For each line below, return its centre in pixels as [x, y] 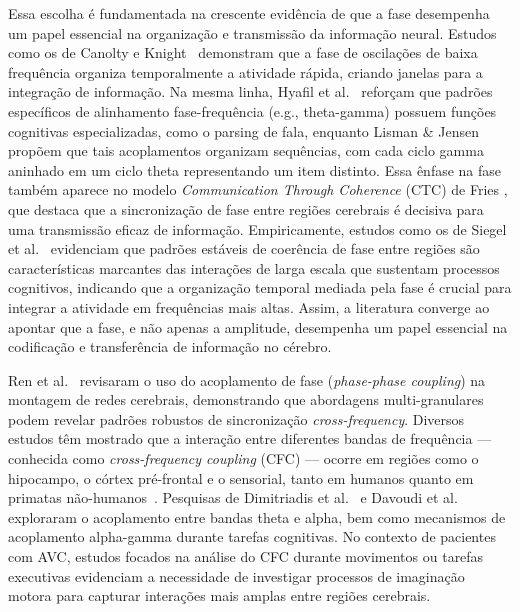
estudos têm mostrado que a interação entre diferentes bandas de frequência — [250, 438]
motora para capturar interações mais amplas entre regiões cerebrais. [219, 595]
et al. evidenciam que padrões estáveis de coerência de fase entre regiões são [244, 248]
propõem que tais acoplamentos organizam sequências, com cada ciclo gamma [246, 150]
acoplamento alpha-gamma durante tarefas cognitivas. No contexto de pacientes [252, 536]
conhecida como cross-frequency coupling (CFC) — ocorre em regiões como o [243, 458]
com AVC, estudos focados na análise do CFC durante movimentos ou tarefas [246, 556]
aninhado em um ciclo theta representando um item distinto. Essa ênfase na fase [255, 169]
